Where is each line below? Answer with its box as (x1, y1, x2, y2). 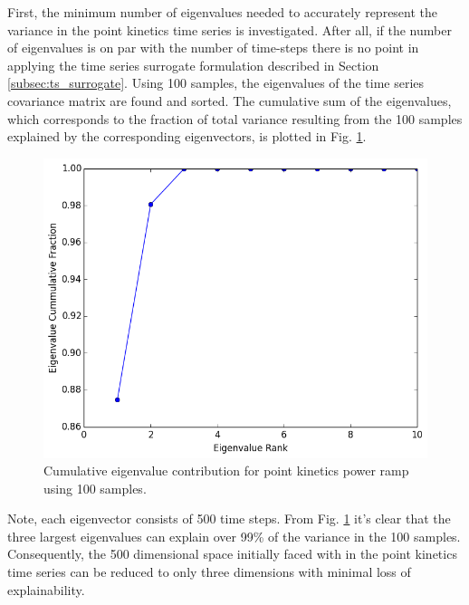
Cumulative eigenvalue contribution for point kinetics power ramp (43, 461, 409, 480)
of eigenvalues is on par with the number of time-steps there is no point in (7, 38, 419, 57)
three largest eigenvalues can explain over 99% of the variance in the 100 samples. (7, 526, 461, 545)
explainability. (7, 580, 85, 599)
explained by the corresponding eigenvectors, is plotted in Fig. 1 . (7, 127, 367, 146)
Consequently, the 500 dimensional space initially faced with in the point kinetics (7, 544, 457, 563)
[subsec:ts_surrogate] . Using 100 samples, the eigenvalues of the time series (7, 73, 425, 92)
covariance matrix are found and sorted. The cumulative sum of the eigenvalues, (7, 91, 452, 110)
